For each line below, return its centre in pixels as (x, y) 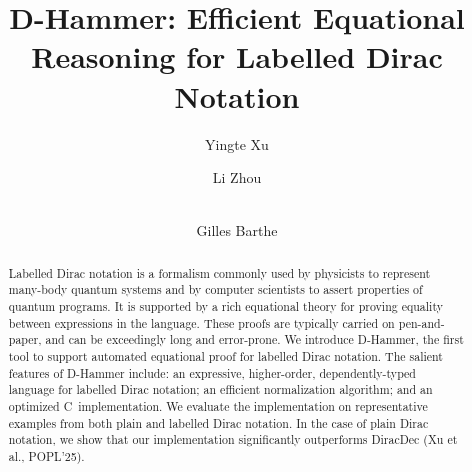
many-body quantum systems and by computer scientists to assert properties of (215, 289)
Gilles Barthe (237, 230)
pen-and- (421, 322)
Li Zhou (237, 177)
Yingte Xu (237, 143)
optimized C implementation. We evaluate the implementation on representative (218, 405)
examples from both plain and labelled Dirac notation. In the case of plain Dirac (218, 422)
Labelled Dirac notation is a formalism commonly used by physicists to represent (219, 272)
